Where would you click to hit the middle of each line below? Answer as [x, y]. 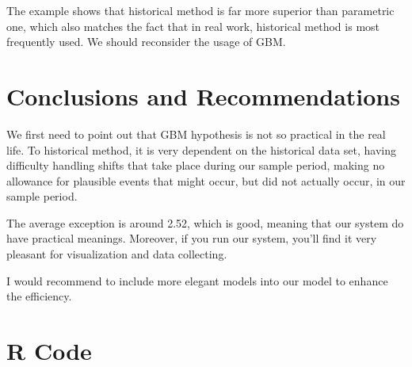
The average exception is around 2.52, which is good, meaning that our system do [205, 222]
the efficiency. [39, 296]
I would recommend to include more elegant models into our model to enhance [197, 280]
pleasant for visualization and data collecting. [117, 254]
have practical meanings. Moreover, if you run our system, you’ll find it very [192, 238]
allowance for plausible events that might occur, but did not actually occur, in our [206, 180]
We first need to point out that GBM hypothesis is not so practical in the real [196, 134]
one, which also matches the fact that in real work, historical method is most [193, 26]
